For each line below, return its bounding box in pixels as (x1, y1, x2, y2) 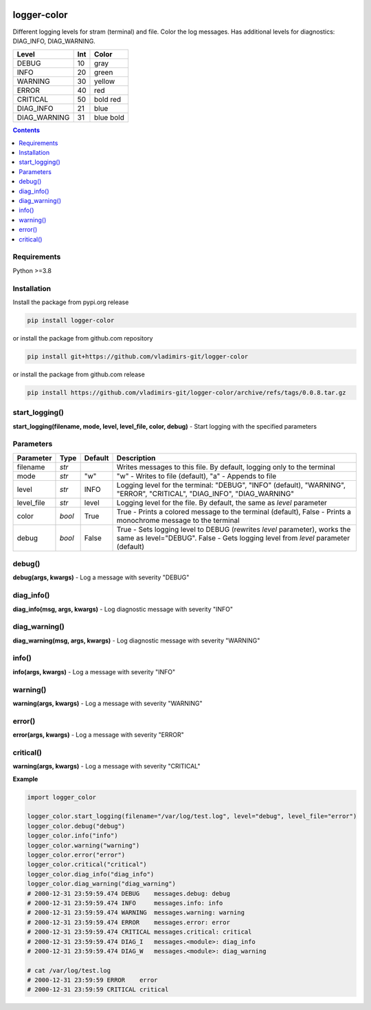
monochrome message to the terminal (116, 515, 240, 525)
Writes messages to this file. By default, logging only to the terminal (116, 462, 336, 471)
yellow (93, 76, 115, 86)
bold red (93, 95, 122, 105)
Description (116, 453, 156, 462)
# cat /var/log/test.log (27, 967, 111, 974)
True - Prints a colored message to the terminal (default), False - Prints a (116, 506, 352, 516)
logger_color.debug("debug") (27, 822, 126, 830)
